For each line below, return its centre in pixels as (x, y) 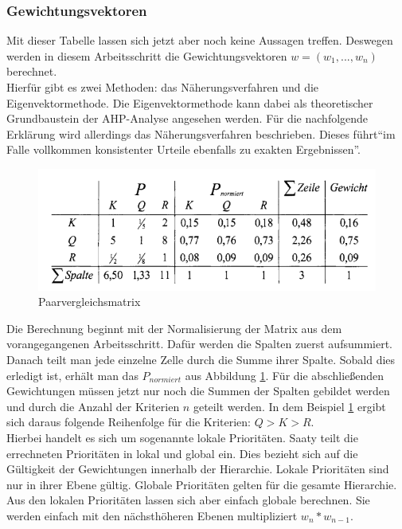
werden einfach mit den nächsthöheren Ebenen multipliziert (152, 516)
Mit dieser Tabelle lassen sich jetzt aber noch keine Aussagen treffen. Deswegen (200, 40)
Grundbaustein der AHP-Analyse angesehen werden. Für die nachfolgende (187, 118)
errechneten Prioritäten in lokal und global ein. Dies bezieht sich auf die (182, 453)
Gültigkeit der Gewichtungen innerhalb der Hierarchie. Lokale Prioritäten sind (198, 469)
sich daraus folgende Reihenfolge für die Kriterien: (129, 422)
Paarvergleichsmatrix (90, 302)
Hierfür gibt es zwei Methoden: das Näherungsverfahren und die (163, 87)
